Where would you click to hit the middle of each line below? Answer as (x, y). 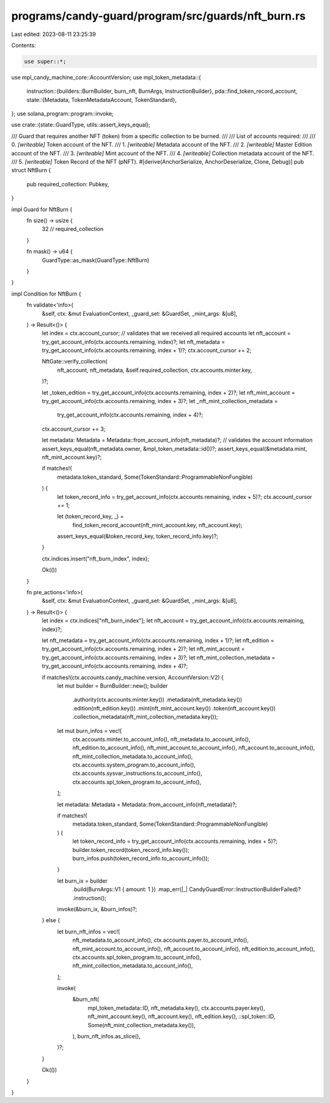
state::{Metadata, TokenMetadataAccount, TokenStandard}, (102, 100)
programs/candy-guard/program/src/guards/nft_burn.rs (158, 16)
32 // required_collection (73, 229)
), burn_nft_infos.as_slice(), (106, 1036)
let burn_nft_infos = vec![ (89, 931)
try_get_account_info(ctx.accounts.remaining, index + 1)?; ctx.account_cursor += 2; (147, 351)
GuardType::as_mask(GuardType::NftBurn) (96, 260)
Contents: (24, 45)
